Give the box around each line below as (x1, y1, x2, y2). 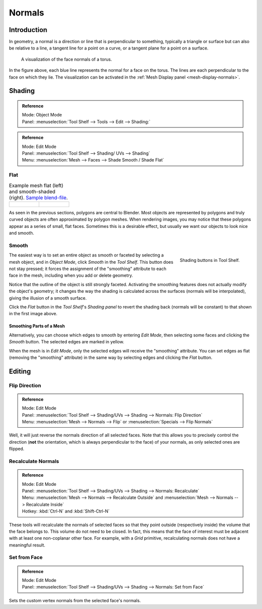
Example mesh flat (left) (9, 182, 64, 189)
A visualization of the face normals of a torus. (21, 56, 112, 62)
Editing (9, 367, 31, 375)
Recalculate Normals (9, 458, 59, 465)
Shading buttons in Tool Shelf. (180, 257, 240, 263)
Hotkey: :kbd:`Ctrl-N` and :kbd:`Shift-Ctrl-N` (22, 508, 110, 514)
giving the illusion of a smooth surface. (9, 295, 87, 301)
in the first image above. (9, 311, 58, 317)
